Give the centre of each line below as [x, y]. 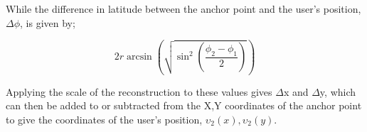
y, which [338, 91]
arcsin [139, 57]
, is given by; [48, 22]
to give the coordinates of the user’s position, [104, 119]
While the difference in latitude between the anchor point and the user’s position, [183, 9]
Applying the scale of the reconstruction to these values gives [139, 91]
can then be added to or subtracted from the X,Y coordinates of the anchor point [184, 105]
